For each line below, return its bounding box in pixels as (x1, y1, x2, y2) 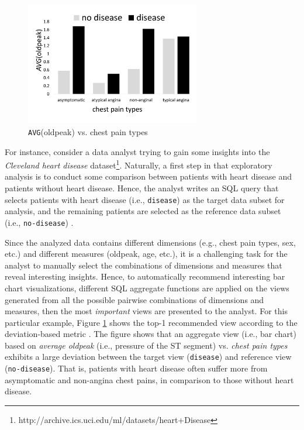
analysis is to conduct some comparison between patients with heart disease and (5, 170, 292, 183)
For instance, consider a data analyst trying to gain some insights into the (5, 145, 270, 157)
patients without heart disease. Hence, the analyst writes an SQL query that (5, 182, 279, 194)
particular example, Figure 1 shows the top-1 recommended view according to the (5, 316, 298, 328)
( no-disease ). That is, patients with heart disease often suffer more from (5, 362, 268, 374)
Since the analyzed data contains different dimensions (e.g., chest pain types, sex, (5, 236, 296, 248)
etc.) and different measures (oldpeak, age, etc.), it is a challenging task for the (5, 247, 288, 260)
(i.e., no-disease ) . (5, 216, 74, 228)
